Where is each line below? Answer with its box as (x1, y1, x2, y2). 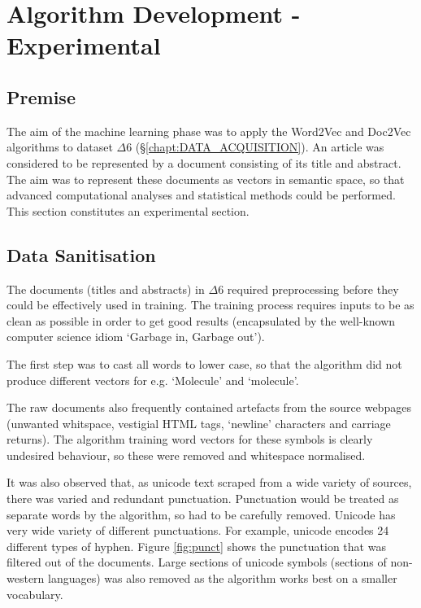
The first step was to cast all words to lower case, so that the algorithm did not (7, 355, 402, 372)
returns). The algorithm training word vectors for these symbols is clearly (7, 431, 373, 448)
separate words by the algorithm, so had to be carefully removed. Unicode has (7, 505, 396, 523)
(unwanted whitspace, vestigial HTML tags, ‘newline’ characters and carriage (7, 414, 391, 431)
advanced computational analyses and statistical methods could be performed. (7, 186, 396, 203)
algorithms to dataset (7, 138, 113, 155)
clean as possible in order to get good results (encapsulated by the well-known (7, 312, 396, 329)
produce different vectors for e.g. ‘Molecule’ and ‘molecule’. (7, 371, 299, 388)
